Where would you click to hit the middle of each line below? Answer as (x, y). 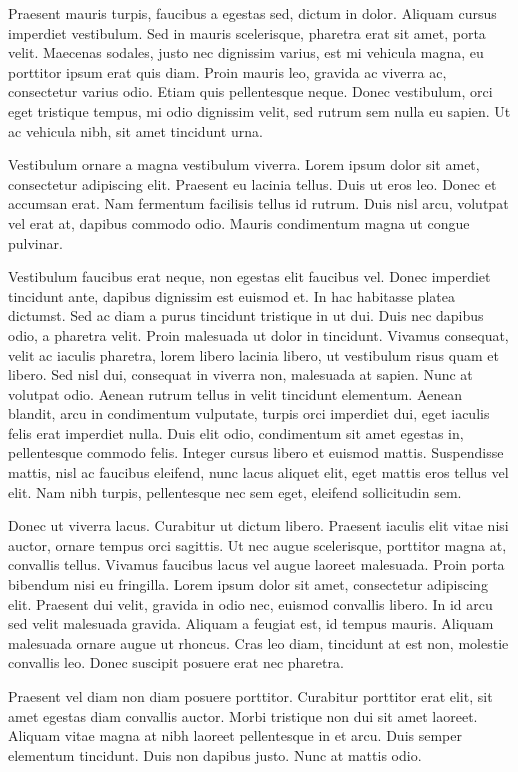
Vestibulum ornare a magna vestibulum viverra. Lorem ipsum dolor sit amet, (244, 164)
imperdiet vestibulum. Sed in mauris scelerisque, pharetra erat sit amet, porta (247, 32)
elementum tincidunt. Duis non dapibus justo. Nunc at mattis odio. (215, 754)
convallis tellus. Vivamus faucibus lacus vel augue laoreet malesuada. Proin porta (256, 564)
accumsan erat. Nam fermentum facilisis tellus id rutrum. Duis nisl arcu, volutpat (258, 203)
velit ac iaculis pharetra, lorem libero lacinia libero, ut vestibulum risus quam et (253, 354)
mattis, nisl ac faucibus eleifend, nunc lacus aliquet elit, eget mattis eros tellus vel (258, 472)
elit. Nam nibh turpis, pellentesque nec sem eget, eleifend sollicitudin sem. (235, 491)
